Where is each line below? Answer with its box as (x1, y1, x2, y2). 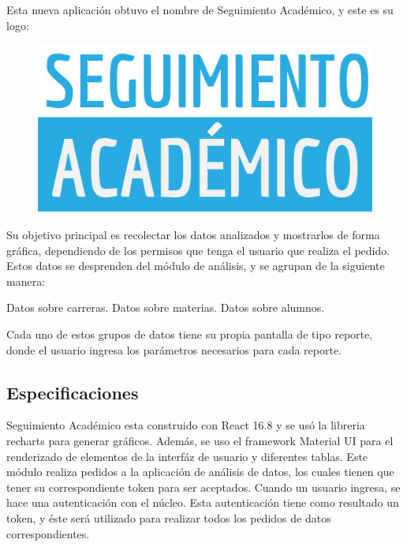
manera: (6, 272, 46, 289)
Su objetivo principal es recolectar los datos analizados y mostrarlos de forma (6, 227, 380, 243)
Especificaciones (6, 380, 139, 404)
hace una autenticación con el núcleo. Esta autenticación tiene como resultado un (6, 494, 399, 511)
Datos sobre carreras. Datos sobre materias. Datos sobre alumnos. (6, 299, 325, 316)
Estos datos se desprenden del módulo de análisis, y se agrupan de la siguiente (6, 257, 385, 274)
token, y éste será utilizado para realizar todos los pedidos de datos (6, 509, 331, 526)
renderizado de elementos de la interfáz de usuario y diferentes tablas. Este (6, 448, 368, 464)
